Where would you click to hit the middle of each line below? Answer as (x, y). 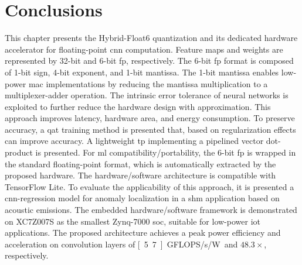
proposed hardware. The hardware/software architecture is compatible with (140, 175)
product (19, 152)
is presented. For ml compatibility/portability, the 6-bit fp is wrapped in (166, 152)
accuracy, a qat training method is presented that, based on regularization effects (150, 129)
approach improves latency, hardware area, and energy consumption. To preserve (150, 118)
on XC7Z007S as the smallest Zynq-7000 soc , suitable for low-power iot (133, 221)
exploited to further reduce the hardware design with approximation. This (138, 106)
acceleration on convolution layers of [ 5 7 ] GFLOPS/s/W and (121, 244)
